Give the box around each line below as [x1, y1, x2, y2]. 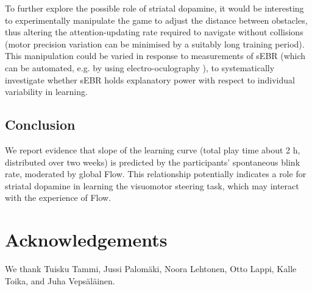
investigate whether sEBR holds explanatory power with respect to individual [5, 73, 295, 86]
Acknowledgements [5, 227, 168, 252]
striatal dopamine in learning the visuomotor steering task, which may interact [5, 179, 299, 192]
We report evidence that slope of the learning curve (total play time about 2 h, [5, 143, 300, 156]
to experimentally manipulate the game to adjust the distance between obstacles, [5, 13, 308, 26]
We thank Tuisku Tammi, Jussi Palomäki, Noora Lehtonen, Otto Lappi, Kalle [5, 262, 297, 275]
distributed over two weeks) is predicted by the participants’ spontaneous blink [5, 155, 300, 168]
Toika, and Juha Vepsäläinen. [5, 274, 115, 287]
